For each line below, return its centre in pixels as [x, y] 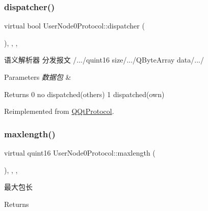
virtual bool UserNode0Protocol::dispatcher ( [74, 26]
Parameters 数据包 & [38, 77]
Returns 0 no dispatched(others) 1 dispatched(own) [84, 94]
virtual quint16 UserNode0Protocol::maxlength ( [80, 153]
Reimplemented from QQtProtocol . [59, 111]
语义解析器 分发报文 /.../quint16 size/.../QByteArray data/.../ [104, 60]
